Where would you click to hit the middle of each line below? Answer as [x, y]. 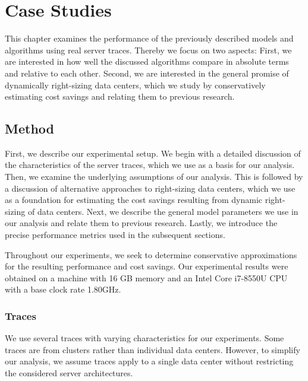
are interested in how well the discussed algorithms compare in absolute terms [147, 61]
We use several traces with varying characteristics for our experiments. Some [144, 338]
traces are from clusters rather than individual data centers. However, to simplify [153, 349]
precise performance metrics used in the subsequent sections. [115, 235]
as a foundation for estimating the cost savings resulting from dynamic [134, 200]
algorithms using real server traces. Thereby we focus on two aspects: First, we [148, 50]
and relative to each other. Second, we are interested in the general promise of [147, 73]
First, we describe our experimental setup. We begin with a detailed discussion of [153, 153]
